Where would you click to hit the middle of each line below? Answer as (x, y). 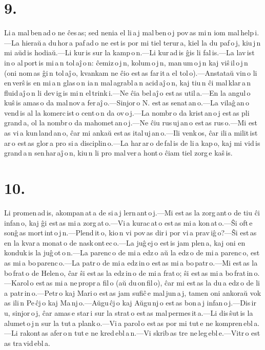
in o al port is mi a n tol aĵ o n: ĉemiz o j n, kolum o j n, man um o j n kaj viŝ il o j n (126, 62)
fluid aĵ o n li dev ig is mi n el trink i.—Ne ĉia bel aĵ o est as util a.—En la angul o (127, 92)
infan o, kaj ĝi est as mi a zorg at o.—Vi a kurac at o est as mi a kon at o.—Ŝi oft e (128, 222)
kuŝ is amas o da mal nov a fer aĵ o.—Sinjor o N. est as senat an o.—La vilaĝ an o (127, 103)
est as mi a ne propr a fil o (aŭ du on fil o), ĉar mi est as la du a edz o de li (148, 283)
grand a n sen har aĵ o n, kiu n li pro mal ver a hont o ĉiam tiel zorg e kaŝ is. (118, 153)
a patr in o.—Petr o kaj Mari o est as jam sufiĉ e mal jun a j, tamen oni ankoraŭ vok (133, 292)
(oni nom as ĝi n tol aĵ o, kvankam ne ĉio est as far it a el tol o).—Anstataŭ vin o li (131, 72)
